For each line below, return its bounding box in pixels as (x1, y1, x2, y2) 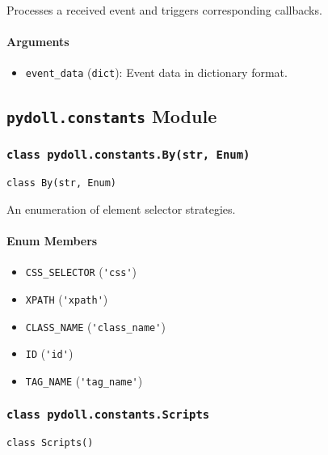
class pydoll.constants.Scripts (6, 408, 210, 422)
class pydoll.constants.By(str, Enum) (6, 148, 250, 162)
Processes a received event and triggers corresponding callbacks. (6, 2, 322, 18)
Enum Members (6, 232, 98, 249)
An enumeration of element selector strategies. (6, 200, 236, 217)
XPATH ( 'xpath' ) (25, 290, 108, 307)
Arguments (6, 33, 69, 50)
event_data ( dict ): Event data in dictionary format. (25, 64, 288, 81)
